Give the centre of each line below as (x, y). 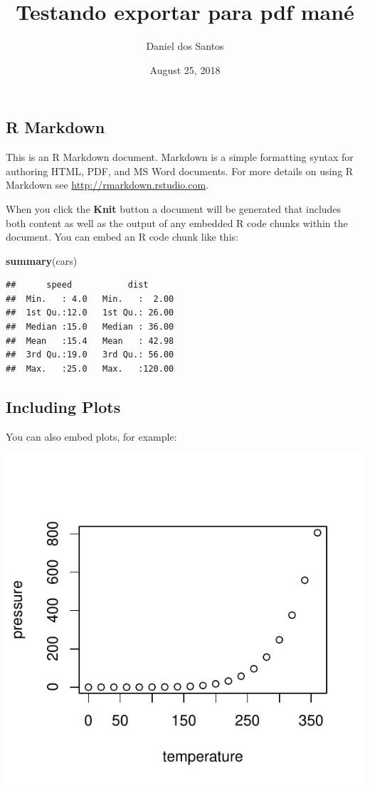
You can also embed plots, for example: (91, 436)
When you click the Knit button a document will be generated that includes (174, 208)
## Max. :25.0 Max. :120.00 (90, 368)
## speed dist (77, 285)
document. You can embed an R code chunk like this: (122, 237)
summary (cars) (42, 260)
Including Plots (63, 406)
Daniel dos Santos (185, 46)
